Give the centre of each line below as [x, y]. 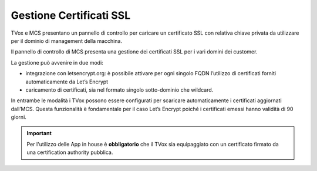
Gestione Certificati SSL [71, 15]
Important [39, 133]
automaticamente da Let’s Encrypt [67, 82]
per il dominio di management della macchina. [67, 41]
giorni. [18, 117]
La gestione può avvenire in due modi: [57, 62]
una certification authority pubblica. [70, 152]
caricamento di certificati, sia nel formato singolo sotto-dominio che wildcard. [119, 90]
